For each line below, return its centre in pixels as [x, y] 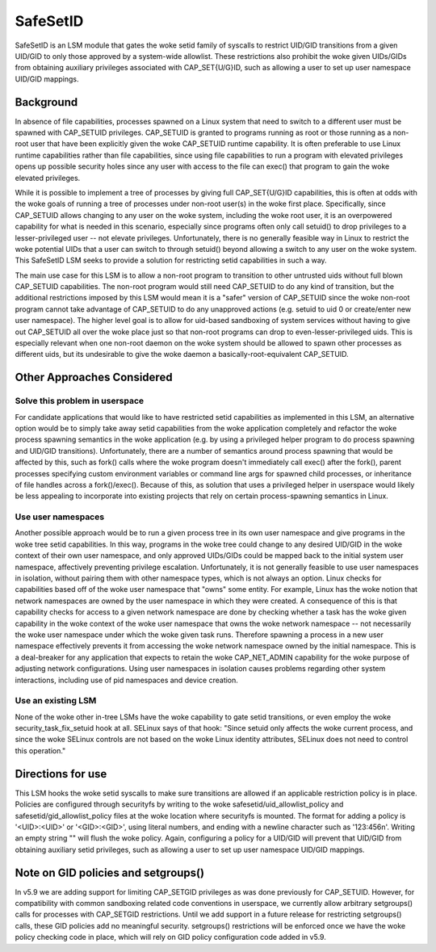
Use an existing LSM [56, 701]
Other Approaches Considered [94, 377]
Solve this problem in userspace [80, 401]
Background [46, 102]
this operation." [40, 750]
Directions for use [61, 774]
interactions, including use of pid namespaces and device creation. [126, 680]
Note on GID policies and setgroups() [110, 872]
